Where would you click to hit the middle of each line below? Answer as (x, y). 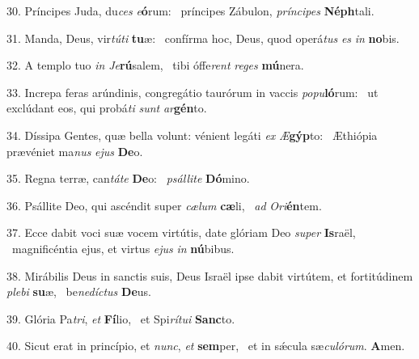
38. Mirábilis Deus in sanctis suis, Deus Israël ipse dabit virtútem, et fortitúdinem (210, 275)
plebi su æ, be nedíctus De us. (79, 291)
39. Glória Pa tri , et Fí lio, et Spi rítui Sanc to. (121, 318)
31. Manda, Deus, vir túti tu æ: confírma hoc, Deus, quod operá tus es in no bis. (203, 38)
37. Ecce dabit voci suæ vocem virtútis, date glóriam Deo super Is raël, (181, 232)
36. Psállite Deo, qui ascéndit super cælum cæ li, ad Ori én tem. (164, 205)
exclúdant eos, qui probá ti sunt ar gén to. (107, 108)
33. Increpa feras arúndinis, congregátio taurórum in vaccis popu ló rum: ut (193, 92)
